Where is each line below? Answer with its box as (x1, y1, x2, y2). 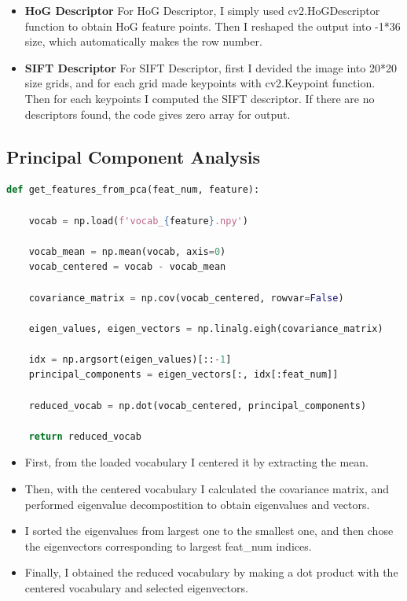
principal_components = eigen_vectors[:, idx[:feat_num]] (28, 369, 339, 381)
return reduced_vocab (28, 430, 141, 442)
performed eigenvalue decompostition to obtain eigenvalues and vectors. (24, 496, 370, 512)
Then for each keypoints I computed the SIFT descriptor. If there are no (24, 90, 375, 106)
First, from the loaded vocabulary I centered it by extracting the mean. (24, 454, 368, 470)
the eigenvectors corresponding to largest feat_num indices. (24, 537, 312, 554)
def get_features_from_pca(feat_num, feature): (6, 184, 260, 196)
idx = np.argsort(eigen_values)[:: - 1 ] (28, 353, 232, 365)
